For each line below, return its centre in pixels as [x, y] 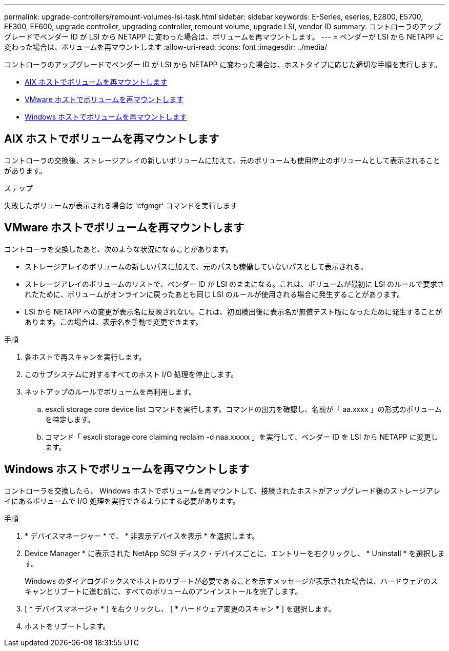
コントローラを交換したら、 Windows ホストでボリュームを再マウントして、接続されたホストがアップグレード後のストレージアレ [222, 490]
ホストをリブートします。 [67, 626]
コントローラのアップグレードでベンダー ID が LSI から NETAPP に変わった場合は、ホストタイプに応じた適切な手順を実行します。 [223, 64]
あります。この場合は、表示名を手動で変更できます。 [114, 322]
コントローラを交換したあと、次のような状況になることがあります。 [119, 249]
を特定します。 [70, 419]
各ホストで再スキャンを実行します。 [85, 357]
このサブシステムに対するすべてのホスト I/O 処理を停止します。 [131, 374]
